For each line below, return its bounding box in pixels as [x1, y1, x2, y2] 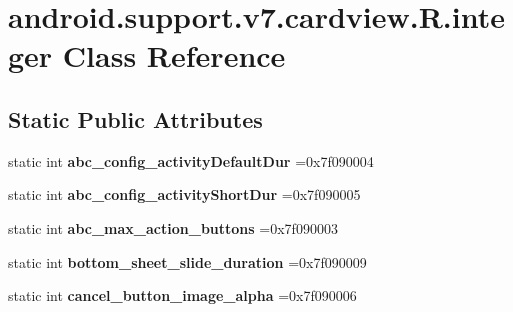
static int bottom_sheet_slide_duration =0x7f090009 [8, 251, 367, 272]
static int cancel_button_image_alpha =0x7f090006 [8, 285, 357, 306]
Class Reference [62, 35, 286, 76]
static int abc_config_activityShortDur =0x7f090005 [8, 184, 361, 205]
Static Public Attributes [8, 103, 263, 134]
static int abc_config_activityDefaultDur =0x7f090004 [8, 150, 374, 171]
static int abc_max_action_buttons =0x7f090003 [8, 217, 338, 238]
